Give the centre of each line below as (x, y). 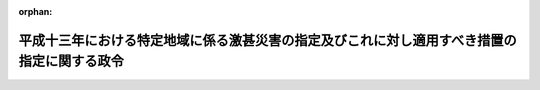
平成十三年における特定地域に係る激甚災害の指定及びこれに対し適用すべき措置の (267, 40)
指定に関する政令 (71, 61)
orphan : (35, 11)
